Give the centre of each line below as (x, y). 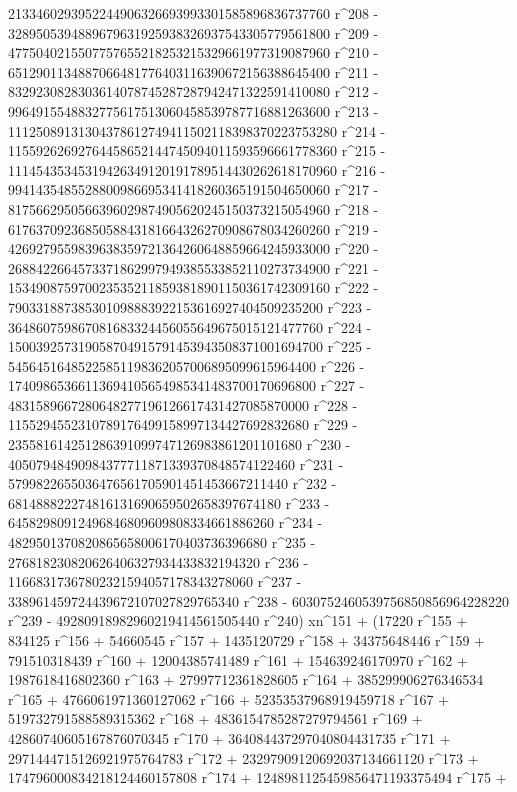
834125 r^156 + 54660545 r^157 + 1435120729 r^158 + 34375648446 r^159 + (246, 640)
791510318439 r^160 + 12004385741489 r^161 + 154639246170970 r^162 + (238, 659)
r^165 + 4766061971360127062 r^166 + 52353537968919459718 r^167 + (229, 698)
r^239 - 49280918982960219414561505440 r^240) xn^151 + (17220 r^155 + (238, 620)
